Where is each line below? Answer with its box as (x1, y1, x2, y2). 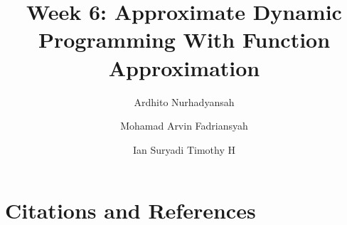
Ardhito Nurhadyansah (134, 94, 235, 109)
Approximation (108, 53, 260, 82)
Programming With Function (38, 25, 331, 54)
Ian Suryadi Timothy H (133, 142, 235, 157)
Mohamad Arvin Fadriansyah (120, 118, 248, 133)
